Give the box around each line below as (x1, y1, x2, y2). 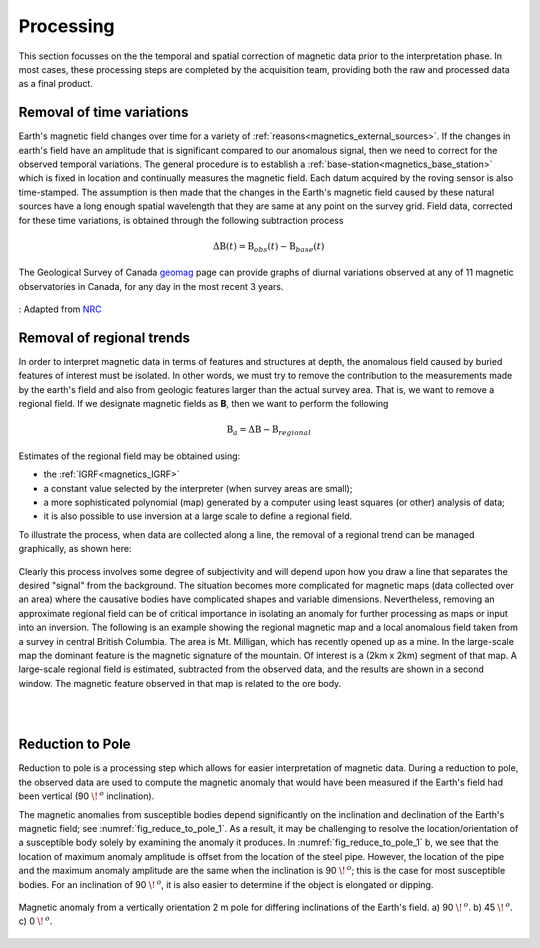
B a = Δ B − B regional (226, 424, 312, 438)
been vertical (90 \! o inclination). (18, 789, 155, 802)
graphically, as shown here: (18, 543, 132, 555)
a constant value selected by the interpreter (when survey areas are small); (43, 482, 353, 494)
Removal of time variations (18, 104, 189, 121)
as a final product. (18, 78, 94, 90)
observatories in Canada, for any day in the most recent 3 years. (18, 280, 284, 292)
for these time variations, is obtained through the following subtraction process (18, 214, 344, 226)
